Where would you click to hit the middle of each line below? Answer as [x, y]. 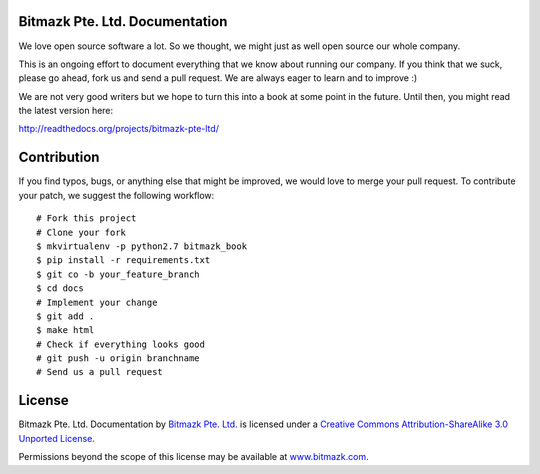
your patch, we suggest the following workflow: [116, 195]
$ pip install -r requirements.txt [123, 260]
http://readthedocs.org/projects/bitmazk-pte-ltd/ [119, 129]
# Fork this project [86, 218]
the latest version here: [66, 111]
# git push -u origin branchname [118, 358]
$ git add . [65, 316]
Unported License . [56, 438]
